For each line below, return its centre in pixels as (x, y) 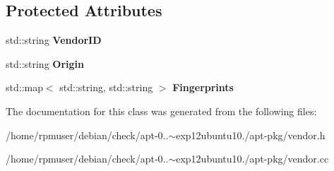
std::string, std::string (106, 87)
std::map (24, 87)
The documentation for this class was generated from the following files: (161, 111)
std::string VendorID (54, 40)
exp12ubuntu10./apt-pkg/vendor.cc (252, 159)
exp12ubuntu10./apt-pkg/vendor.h (251, 135)
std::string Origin (45, 63)
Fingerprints (203, 87)
